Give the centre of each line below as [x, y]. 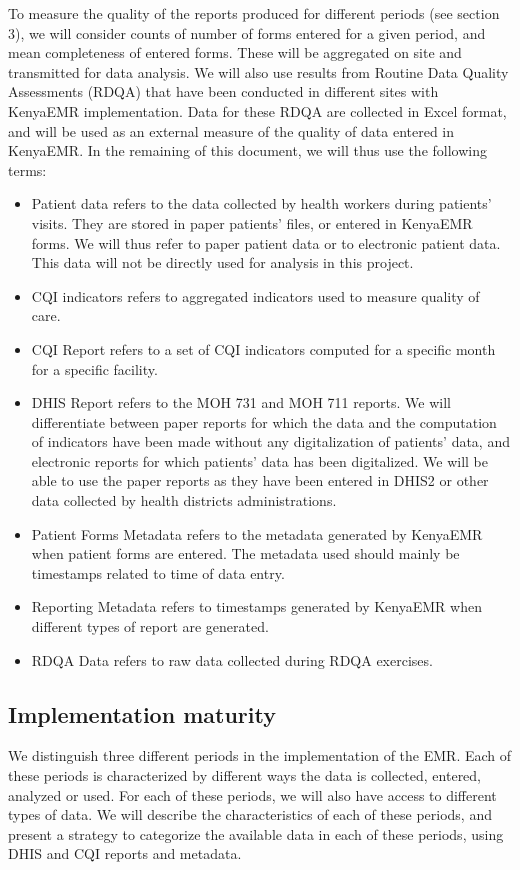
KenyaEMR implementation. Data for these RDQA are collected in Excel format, [257, 110]
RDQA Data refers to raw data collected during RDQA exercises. [232, 659]
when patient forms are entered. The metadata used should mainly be [245, 553]
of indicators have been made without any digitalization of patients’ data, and [270, 441]
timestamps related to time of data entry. [158, 572]
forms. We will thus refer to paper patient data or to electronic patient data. [266, 242]
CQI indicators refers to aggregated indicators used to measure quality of [255, 295]
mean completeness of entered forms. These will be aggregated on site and [235, 52]
